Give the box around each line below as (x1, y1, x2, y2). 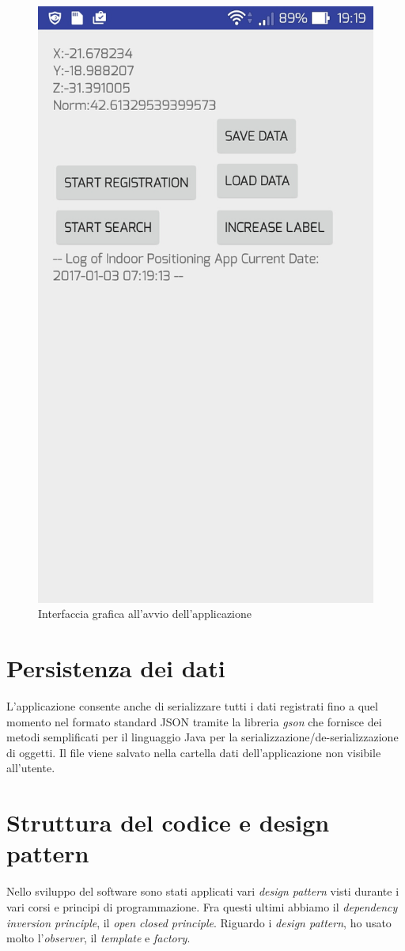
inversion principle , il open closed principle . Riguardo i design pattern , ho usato (6, 914, 392, 930)
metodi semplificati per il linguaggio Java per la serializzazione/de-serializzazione (6, 729, 399, 745)
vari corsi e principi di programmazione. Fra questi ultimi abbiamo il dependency (6, 898, 398, 915)
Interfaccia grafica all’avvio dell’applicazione (38, 605, 252, 622)
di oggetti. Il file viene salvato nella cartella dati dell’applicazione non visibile (6, 744, 381, 760)
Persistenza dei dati (6, 652, 225, 684)
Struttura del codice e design (6, 806, 330, 839)
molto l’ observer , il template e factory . (6, 930, 191, 946)
